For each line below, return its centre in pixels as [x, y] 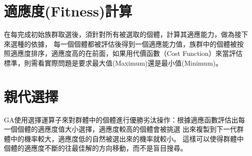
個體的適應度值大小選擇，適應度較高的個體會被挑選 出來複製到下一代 [127, 129]
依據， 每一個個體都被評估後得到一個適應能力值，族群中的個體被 [134, 43]
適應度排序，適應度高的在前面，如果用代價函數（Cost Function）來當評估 [126, 53]
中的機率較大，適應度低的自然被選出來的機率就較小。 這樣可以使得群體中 [127, 138]
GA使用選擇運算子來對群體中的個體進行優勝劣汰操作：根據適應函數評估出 [121, 119]
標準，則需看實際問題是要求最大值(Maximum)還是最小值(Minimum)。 [113, 62]
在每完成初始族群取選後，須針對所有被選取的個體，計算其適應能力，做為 [119, 34]
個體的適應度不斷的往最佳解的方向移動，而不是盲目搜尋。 [95, 148]
